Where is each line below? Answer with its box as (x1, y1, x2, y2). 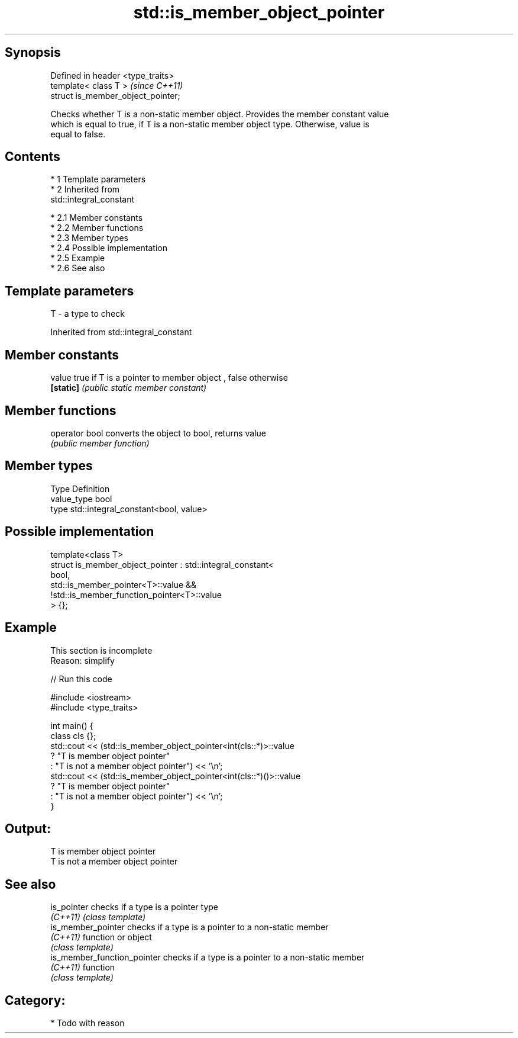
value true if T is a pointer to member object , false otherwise (50, 372, 288, 383)
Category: (5, 992, 66, 1008)
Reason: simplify (50, 655, 115, 666)
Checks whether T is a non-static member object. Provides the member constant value (50, 108, 389, 119)
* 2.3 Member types (50, 233, 128, 243)
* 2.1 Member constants (50, 213, 143, 223)
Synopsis (5, 45, 61, 60)
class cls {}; (50, 730, 96, 741)
